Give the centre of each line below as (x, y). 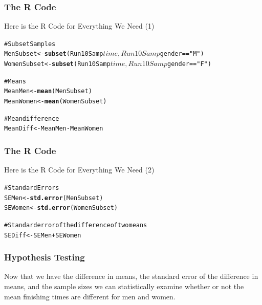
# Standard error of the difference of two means (76, 225)
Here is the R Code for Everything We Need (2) (79, 170)
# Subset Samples (30, 44)
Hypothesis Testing (45, 257)
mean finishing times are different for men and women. (90, 296)
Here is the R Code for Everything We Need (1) (79, 26)
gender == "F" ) (189, 64)
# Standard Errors (32, 188)
